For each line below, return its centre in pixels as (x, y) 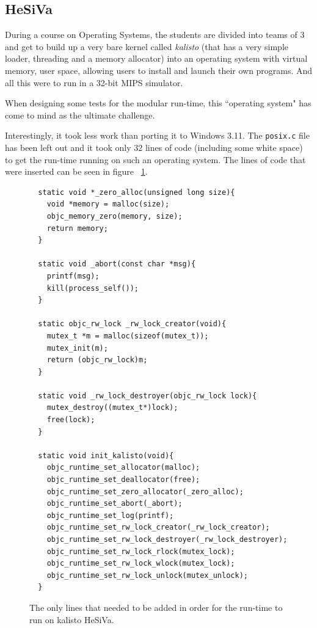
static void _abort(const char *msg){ (117, 264)
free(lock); (71, 420)
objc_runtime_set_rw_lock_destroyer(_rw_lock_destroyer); (167, 540)
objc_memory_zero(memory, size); (115, 216)
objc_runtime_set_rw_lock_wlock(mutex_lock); (141, 564)
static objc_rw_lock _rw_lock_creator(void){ (132, 324)
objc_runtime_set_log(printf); (110, 515)
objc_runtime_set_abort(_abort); (115, 504)
